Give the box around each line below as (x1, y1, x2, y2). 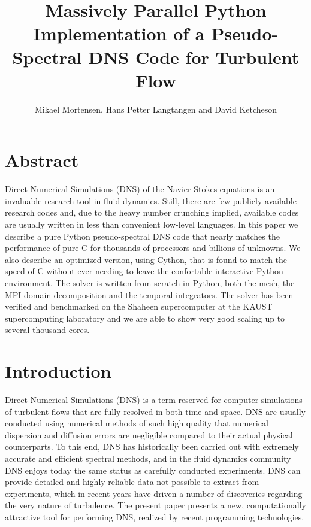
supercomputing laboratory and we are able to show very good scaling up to (5, 311, 285, 324)
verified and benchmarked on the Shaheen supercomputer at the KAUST (5, 300, 273, 313)
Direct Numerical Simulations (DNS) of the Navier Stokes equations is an (5, 183, 275, 195)
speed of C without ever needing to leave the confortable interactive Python (5, 265, 283, 277)
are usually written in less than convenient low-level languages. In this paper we (5, 218, 298, 230)
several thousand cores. (5, 323, 90, 336)
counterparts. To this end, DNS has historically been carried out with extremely (5, 440, 299, 453)
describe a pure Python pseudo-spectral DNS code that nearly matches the (5, 229, 280, 242)
